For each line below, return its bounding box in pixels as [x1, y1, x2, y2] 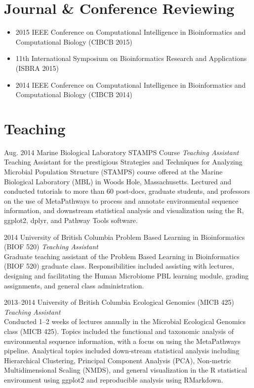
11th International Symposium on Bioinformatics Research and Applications [15, 53, 247, 63]
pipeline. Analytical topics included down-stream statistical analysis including [4, 345, 240, 356]
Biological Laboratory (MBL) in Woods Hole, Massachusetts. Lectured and [4, 176, 231, 186]
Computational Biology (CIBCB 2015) [15, 36, 132, 47]
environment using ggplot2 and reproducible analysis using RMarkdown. [4, 374, 223, 385]
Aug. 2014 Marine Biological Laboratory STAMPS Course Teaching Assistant [4, 147, 239, 157]
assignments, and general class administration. [4, 280, 144, 290]
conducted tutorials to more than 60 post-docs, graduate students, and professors [4, 186, 250, 196]
